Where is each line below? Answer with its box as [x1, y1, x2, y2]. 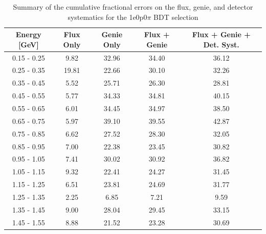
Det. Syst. [203, 39, 239, 49]
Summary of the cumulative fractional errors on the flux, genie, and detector [13, 2, 253, 12]
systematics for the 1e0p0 [68, 11, 147, 22]
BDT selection [153, 11, 198, 22]
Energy [15, 29, 41, 40]
